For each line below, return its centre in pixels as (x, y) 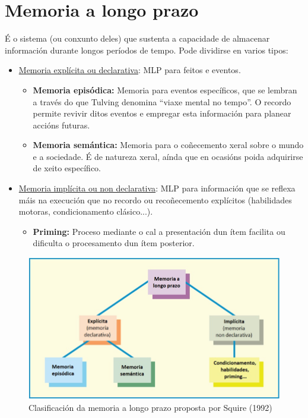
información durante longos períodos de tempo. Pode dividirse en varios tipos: (147, 50)
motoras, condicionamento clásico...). (86, 211)
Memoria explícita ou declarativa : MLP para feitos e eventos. (130, 70)
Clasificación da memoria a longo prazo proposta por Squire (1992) (150, 407)
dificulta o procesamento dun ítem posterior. (114, 243)
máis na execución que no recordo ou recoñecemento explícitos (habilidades (155, 199)
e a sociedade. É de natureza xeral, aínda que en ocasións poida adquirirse (168, 156)
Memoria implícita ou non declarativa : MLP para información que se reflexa (157, 188)
